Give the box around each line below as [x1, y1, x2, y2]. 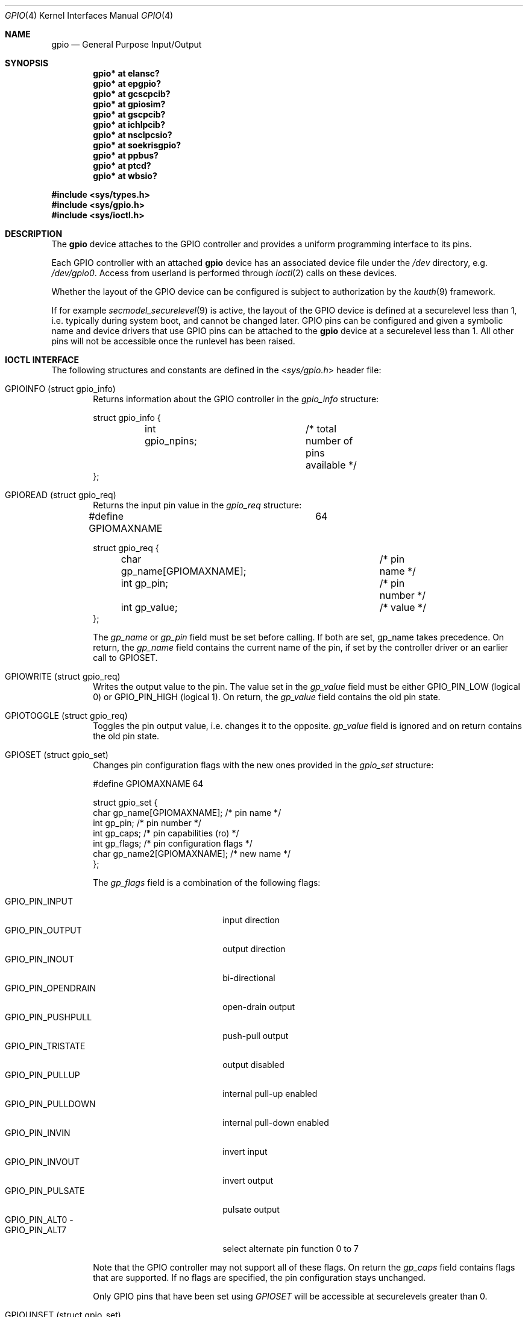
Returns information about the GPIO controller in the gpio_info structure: [93, 394, 379, 404]
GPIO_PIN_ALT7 [5, 1225, 66, 1235]
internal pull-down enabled [222, 1117, 329, 1128]
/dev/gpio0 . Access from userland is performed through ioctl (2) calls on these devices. [51, 268, 397, 278]
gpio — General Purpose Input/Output [51, 39, 202, 49]
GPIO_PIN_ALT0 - [5, 1214, 74, 1225]
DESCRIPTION [5, 229, 63, 239]
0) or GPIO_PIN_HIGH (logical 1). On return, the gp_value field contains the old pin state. [93, 692, 441, 702]
